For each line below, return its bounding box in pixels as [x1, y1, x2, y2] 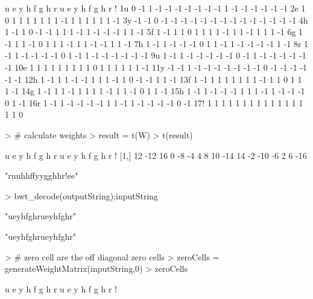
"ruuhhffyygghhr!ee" [5, 169, 78, 182]
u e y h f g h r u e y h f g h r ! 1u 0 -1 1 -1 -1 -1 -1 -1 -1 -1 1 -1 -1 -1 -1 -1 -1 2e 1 [5, 2, 306, 14]
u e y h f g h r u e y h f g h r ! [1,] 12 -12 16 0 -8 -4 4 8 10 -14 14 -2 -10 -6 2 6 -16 [5, 149, 307, 161]
